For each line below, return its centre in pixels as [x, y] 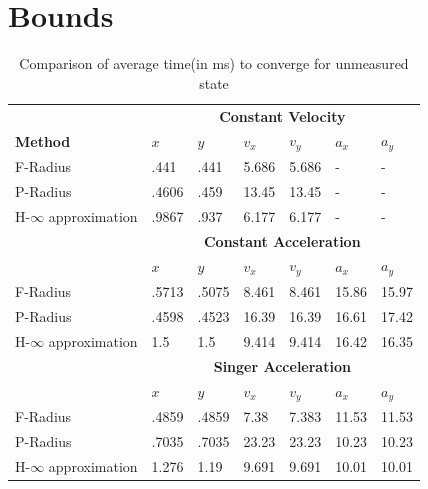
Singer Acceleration [282, 365]
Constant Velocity [282, 115]
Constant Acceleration [282, 240]
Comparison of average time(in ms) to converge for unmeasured [214, 63]
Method [43, 140]
